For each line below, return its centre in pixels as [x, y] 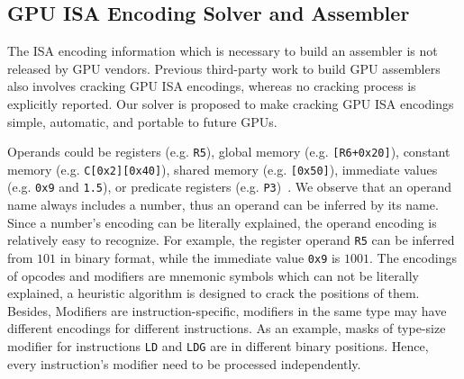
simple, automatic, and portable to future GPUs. [142, 121]
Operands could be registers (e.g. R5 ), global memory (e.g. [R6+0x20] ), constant [229, 152]
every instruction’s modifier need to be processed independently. [184, 363]
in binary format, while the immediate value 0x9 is [200, 257]
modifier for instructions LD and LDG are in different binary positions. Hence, [218, 346]
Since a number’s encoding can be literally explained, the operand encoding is [222, 222]
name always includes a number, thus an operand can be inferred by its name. [223, 205]
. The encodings [413, 257]
